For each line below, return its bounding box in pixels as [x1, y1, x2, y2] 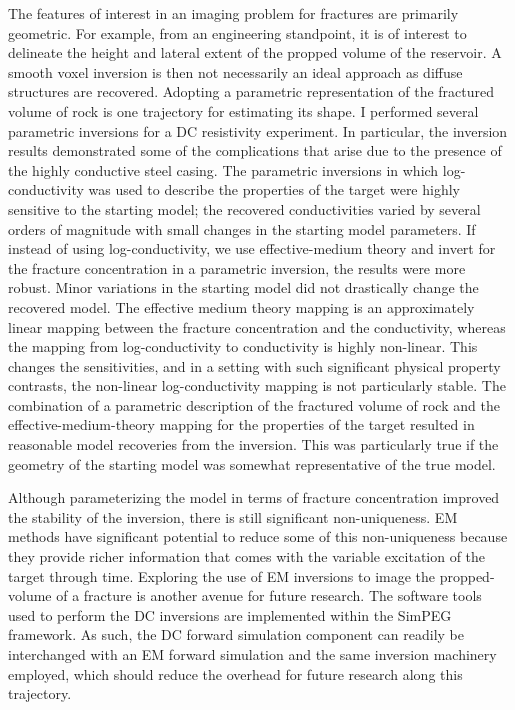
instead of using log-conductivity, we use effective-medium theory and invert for [8, 238, 496, 259]
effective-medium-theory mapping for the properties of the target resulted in [8, 414, 475, 435]
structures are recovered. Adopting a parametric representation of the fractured [8, 81, 494, 102]
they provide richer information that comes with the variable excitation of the [8, 546, 486, 567]
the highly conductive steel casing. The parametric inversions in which [8, 159, 439, 180]
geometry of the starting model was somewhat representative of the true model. [8, 453, 496, 474]
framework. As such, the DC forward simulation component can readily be [8, 624, 465, 645]
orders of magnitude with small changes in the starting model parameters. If [8, 218, 476, 239]
